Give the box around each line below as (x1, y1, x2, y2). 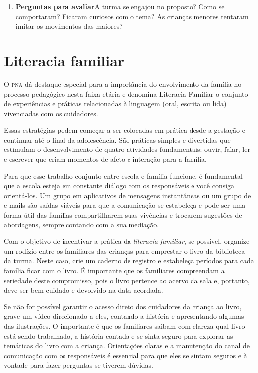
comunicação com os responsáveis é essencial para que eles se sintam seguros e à (4, 350, 247, 360)
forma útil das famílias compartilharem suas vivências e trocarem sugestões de (4, 210, 242, 220)
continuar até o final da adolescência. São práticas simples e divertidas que (4, 134, 231, 145)
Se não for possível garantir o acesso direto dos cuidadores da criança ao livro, (4, 301, 242, 311)
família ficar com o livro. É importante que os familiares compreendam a (4, 265, 225, 275)
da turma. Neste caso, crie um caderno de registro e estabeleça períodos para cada (4, 255, 254, 266)
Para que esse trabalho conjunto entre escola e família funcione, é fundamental (4, 170, 243, 181)
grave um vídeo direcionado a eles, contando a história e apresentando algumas (4, 311, 244, 321)
